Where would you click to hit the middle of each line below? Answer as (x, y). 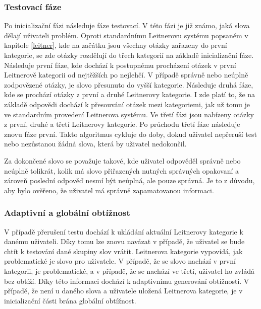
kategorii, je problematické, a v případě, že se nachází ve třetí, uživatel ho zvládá (129, 271)
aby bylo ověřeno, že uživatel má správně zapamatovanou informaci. (109, 190)
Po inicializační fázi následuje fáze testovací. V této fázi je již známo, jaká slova (127, 25)
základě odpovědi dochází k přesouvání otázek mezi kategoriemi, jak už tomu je (127, 104)
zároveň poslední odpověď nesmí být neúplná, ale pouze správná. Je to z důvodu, (129, 180)
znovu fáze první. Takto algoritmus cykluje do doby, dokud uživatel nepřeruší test (130, 134)
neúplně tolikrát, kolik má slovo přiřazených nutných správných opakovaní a (122, 170)
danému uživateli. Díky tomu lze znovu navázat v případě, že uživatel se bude (124, 241)
